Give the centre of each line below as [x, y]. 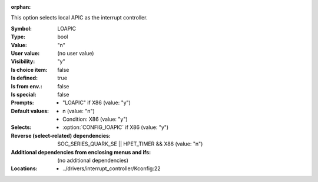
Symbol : [21, 28]
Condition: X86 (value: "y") [95, 119]
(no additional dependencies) [93, 161]
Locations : [24, 168]
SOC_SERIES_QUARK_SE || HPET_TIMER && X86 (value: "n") [130, 144]
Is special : [24, 94]
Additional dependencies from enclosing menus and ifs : [81, 152]
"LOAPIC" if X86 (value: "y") [97, 102]
